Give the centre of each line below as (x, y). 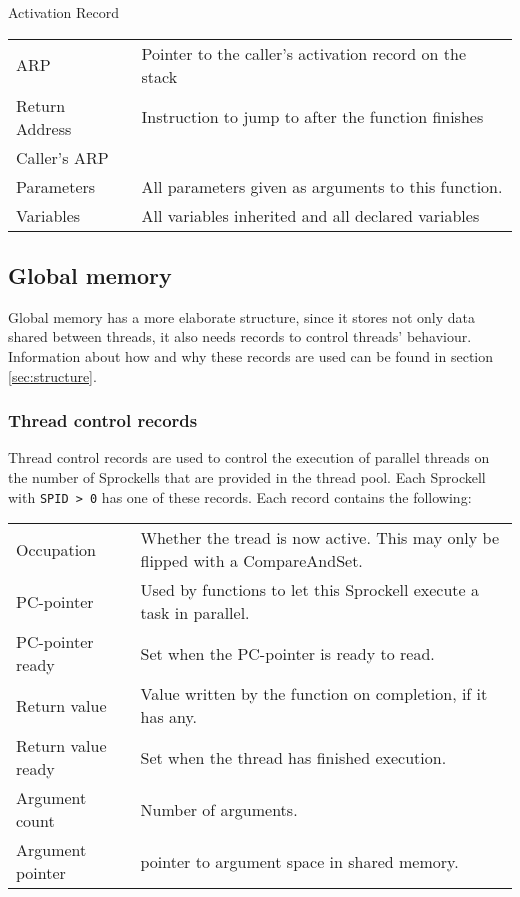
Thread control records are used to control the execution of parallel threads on (249, 457)
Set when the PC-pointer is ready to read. (287, 653)
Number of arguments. (219, 809)
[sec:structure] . (52, 375)
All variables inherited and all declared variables (310, 215)
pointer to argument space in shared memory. (299, 861)
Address (44, 128)
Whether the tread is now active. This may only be (319, 538)
